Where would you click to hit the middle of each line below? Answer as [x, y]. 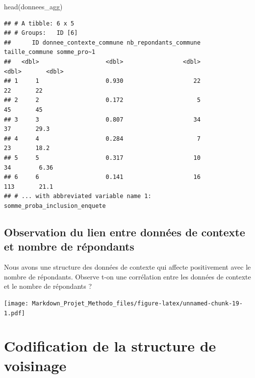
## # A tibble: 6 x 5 [39, 23]
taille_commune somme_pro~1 [50, 52]
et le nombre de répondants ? [48, 286]
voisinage [35, 365]
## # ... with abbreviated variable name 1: [78, 196]
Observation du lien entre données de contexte [125, 232]
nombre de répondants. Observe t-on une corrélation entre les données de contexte [127, 276]
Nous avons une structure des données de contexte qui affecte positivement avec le [127, 267]
